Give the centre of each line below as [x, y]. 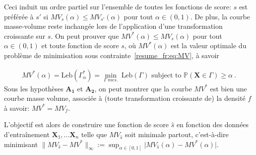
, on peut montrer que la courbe [143, 88]
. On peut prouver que [85, 36]
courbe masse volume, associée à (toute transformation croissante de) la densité [125, 98]
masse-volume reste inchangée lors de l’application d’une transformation [113, 26]
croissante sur [25, 36]
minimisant [21, 144]
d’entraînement [27, 134]
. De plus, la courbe [220, 16]
